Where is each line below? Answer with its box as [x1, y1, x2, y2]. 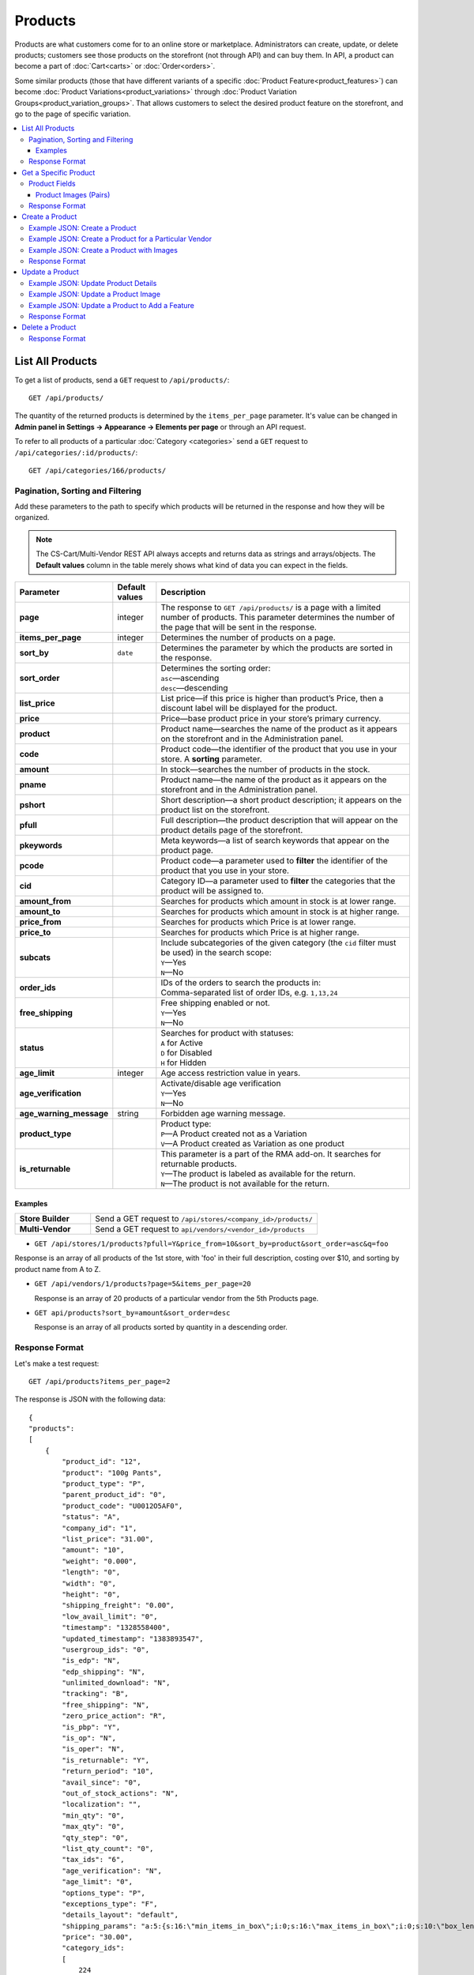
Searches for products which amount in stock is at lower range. [160, 896, 397, 907]
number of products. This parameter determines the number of [160, 612, 395, 623]
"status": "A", [62, 1513, 121, 1522]
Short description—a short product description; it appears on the [160, 795, 402, 806]
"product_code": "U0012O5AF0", [62, 1501, 183, 1510]
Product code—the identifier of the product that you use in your [160, 743, 397, 754]
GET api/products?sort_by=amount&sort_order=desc [34, 1308, 231, 1317]
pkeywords [19, 840, 62, 851]
